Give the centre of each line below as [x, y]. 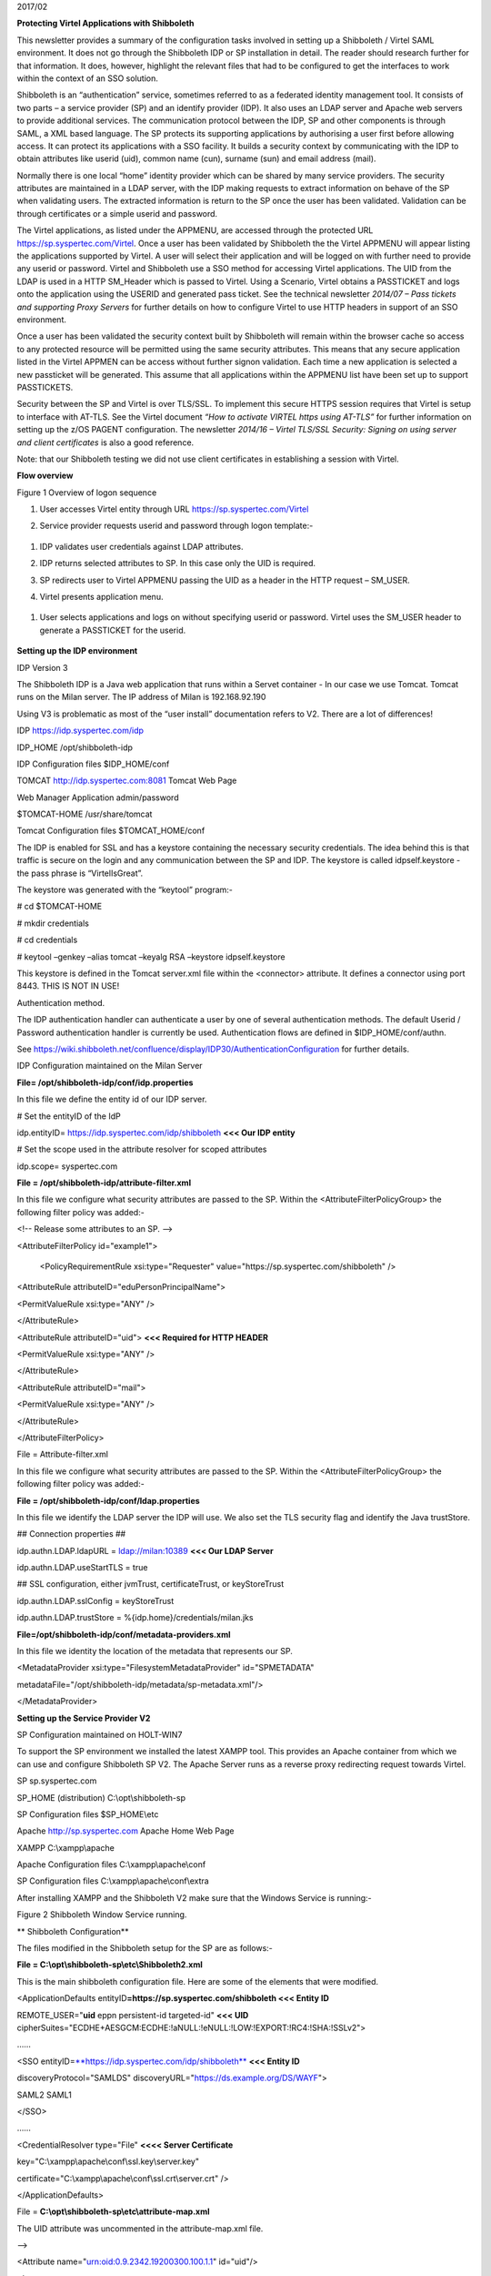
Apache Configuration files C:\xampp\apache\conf [111, 1864]
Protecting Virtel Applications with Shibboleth [105, 24]
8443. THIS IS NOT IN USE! [68, 986]
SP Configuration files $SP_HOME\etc [88, 1814]
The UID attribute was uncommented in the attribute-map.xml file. [140, 2228]
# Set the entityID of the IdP [69, 1116]
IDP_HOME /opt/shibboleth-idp [75, 747]
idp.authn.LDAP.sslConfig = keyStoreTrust [95, 1600]
